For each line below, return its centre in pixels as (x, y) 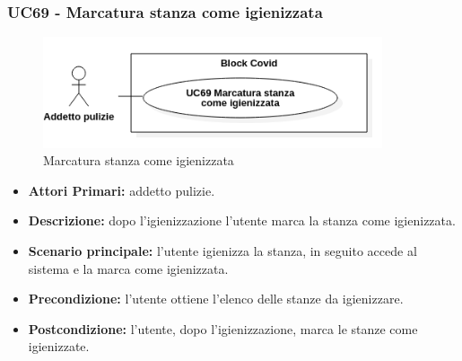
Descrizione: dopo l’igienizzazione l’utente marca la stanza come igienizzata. (242, 220)
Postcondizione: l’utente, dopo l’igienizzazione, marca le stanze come (223, 328)
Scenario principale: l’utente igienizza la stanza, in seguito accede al (222, 251)
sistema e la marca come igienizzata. (128, 268)
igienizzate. (59, 346)
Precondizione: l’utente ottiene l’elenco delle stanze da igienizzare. (216, 299)
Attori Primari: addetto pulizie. (122, 190)
